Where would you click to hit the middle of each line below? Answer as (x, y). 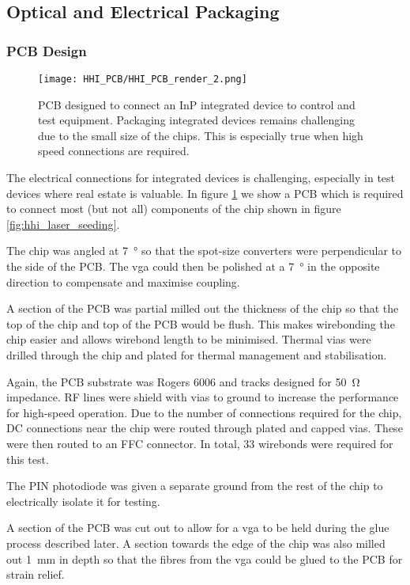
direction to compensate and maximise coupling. (123, 281)
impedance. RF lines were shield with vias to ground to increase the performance (203, 397)
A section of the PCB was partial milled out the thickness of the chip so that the (203, 308)
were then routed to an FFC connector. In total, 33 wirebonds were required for (200, 443)
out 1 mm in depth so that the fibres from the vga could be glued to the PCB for (205, 558)
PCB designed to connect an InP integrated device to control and (197, 104)
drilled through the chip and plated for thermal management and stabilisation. (197, 354)
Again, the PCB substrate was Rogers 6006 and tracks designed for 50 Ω (183, 381)
